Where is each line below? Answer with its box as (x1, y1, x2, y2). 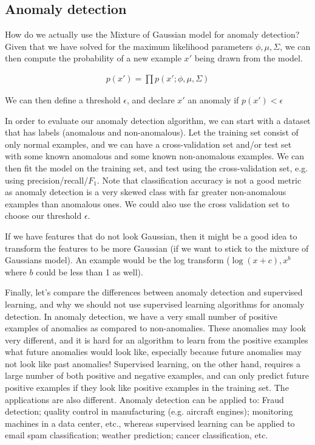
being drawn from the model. (194, 52, 303, 64)
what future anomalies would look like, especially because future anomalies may (5, 345, 302, 358)
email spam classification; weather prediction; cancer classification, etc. (5, 429, 268, 441)
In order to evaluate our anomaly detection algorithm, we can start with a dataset (5, 114, 311, 126)
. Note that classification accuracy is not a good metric (97, 173, 302, 186)
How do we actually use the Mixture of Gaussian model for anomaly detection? (5, 28, 300, 41)
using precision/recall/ (5, 173, 89, 186)
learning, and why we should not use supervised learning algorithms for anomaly (5, 297, 305, 310)
